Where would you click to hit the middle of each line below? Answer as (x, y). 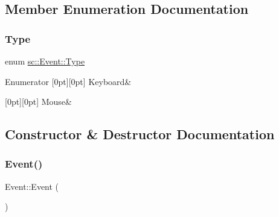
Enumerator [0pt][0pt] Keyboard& (68, 81)
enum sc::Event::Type (45, 61)
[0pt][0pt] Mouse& (38, 102)
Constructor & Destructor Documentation (140, 134)
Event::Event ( (32, 186)
